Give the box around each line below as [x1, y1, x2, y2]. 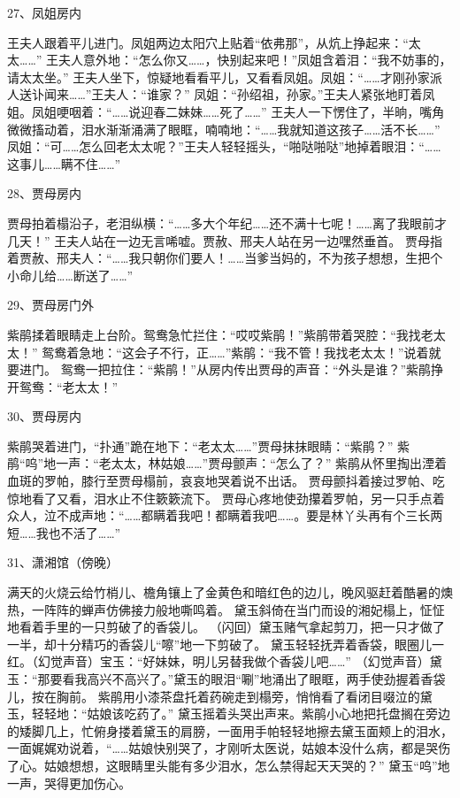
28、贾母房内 [7, 184, 81, 203]
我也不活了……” [35, 523, 121, 541]
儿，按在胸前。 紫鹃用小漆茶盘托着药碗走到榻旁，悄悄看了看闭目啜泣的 [7, 687, 420, 705]
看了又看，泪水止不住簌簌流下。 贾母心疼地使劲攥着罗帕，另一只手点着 [31, 488, 445, 507]
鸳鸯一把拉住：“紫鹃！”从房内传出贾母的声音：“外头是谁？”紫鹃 [60, 360, 432, 379]
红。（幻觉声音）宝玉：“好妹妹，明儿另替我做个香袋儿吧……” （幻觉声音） [7, 652, 430, 671]
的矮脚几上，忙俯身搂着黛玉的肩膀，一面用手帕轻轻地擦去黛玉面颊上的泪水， [7, 721, 453, 740]
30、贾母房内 [7, 407, 81, 426]
